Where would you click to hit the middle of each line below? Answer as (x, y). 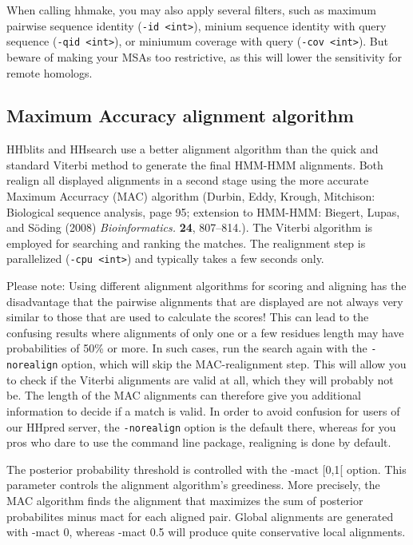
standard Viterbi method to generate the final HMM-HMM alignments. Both (195, 164)
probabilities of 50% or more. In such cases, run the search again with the (187, 348)
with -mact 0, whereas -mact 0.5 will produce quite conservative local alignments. (206, 532)
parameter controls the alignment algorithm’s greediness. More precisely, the (193, 485)
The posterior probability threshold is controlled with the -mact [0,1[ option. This (206, 469)
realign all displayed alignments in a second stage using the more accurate (188, 180)
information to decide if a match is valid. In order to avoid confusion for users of (203, 410)
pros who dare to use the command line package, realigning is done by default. (199, 442)
